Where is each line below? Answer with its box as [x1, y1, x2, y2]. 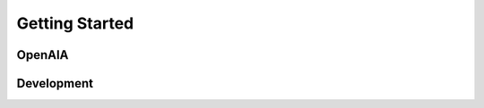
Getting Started [16, 13, 134, 33]
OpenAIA [16, 47, 69, 62]
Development [16, 76, 94, 91]
